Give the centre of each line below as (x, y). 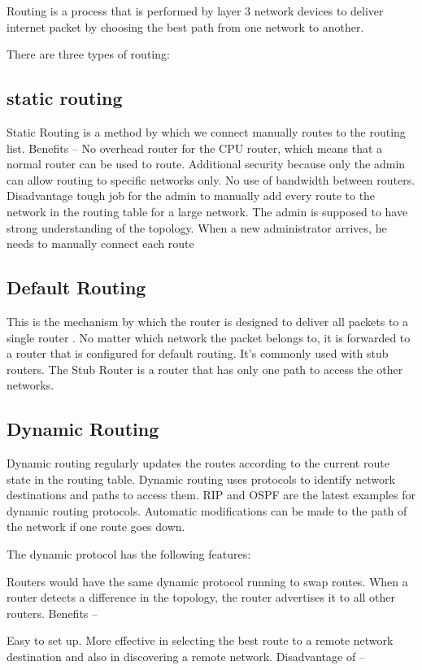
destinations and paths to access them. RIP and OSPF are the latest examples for (211, 495)
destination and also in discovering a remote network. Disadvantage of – (186, 657)
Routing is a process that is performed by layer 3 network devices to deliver (195, 11)
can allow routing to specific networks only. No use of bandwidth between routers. (211, 179)
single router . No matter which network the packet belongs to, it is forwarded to (209, 337)
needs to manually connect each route (100, 244)
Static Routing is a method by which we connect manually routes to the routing (206, 131)
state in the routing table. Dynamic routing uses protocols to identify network (201, 479)
